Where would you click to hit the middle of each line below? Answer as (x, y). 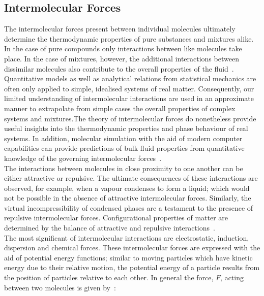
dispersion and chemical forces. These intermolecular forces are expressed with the (132, 248)
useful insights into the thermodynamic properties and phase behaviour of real (126, 128)
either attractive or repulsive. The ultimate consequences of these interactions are (131, 178)
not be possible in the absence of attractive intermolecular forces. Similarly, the (128, 198)
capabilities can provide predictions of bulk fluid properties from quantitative (124, 148)
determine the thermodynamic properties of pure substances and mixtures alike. (129, 38)
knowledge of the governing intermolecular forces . (83, 158)
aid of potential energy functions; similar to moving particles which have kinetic (128, 257)
